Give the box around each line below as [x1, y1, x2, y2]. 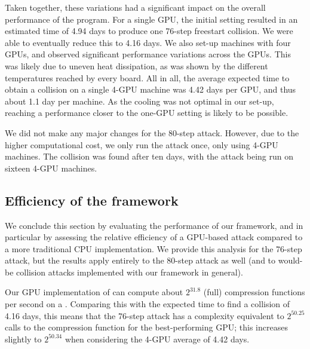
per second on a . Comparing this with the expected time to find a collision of [5, 298, 290, 310]
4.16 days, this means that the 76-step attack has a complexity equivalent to [5, 309, 284, 322]
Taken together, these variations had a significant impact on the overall [5, 1, 266, 13]
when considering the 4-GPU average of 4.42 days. [65, 332, 250, 345]
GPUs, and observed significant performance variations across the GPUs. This [5, 48, 291, 60]
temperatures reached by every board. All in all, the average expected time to [5, 71, 290, 84]
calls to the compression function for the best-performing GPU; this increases [5, 321, 288, 333]
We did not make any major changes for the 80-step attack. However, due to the [5, 126, 299, 139]
